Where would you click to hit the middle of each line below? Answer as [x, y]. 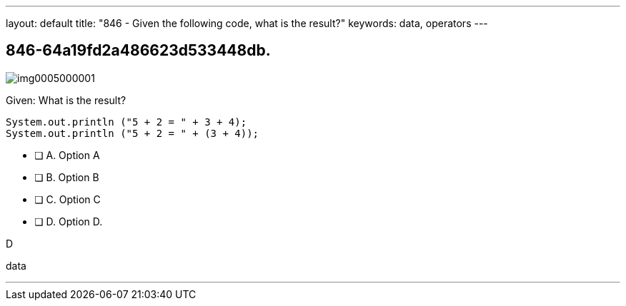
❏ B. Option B [67, 177]
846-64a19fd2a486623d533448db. [138, 51]
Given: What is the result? [66, 100]
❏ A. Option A [67, 155]
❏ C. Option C [68, 199]
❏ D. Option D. [69, 221]
